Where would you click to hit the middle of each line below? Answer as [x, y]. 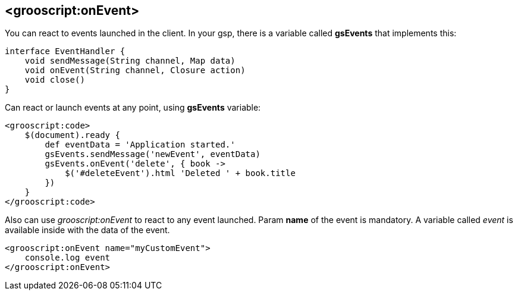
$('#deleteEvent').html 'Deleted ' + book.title [180, 173]
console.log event [68, 258]
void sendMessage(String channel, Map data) [130, 61]
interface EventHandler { [65, 51]
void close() [55, 80]
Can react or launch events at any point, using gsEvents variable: [133, 108]
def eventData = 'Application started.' [140, 145]
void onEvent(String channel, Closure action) [135, 70]
